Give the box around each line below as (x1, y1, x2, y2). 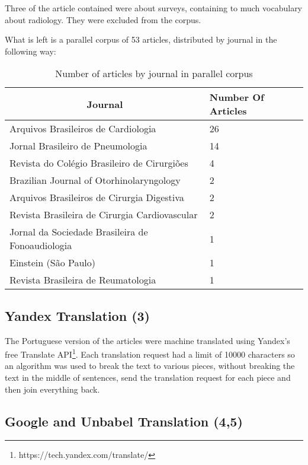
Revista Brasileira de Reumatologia (9, 273, 156, 287)
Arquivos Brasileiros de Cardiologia (9, 122, 156, 136)
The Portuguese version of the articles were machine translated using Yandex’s (5, 334, 290, 346)
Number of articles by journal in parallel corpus (55, 66, 253, 81)
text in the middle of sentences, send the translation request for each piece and (5, 371, 291, 384)
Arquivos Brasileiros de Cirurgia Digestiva (9, 190, 184, 205)
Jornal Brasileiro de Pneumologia (9, 139, 147, 153)
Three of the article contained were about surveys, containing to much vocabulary (5, 2, 303, 14)
